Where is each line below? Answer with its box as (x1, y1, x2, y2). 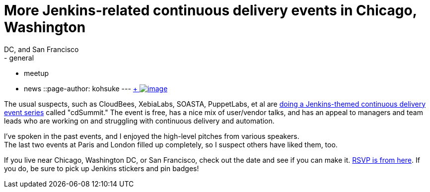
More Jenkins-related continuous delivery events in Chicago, (4, 2, 417, 19)
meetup (24, 68, 49, 77)
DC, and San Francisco (4, 45, 79, 54)
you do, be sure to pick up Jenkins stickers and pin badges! (4, 164, 199, 173)
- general (4, 53, 34, 62)
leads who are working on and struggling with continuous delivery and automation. (4, 116, 275, 125)
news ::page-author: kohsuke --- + (24, 84, 138, 93)
